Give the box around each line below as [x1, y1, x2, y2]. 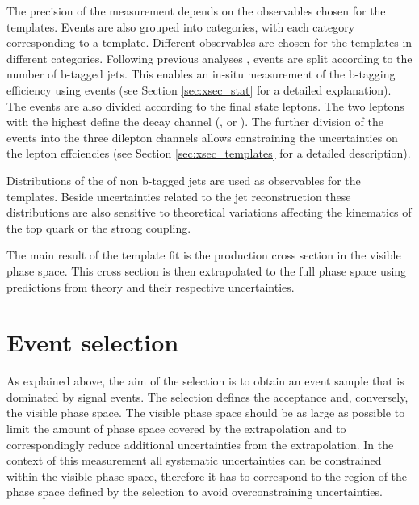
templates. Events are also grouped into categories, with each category [6, 18, 355, 35]
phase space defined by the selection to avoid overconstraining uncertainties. [6, 483, 383, 500]
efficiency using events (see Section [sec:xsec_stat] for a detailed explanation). [6, 81, 392, 98]
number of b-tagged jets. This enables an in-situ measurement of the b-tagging [6, 65, 396, 82]
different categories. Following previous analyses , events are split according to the [6, 49, 413, 66]
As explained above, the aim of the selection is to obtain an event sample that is [6, 372, 404, 389]
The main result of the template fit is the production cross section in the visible [6, 246, 401, 263]
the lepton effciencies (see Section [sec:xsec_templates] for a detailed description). [6, 145, 411, 162]
